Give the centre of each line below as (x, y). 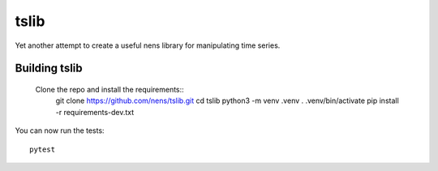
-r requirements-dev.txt (95, 112)
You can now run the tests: (60, 130)
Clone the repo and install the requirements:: (109, 89)
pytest (43, 149)
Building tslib (49, 68)
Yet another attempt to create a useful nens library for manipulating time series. (148, 45)
